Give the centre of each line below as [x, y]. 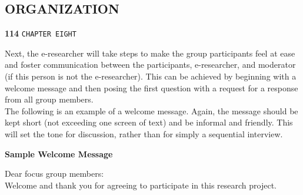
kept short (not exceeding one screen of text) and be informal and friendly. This [149, 122]
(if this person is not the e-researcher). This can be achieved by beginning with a [151, 76]
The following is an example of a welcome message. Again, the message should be [151, 110]
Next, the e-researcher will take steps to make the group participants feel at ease [150, 53]
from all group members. [49, 99]
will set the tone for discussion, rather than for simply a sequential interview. [144, 134]
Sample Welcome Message [59, 153]
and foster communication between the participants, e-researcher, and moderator [150, 65]
